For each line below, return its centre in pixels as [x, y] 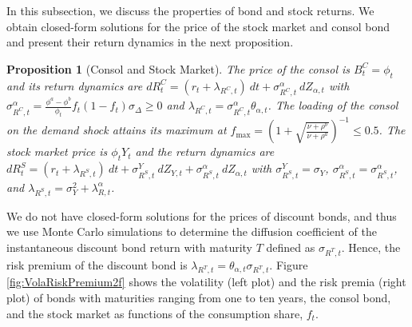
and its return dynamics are [75, 85]
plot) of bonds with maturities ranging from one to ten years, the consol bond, [199, 297]
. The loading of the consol [333, 105]
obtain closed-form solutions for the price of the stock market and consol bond [198, 26]
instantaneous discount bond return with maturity [130, 247]
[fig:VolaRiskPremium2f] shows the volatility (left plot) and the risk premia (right [206, 282]
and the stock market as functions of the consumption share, [155, 313]
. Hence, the [371, 247]
